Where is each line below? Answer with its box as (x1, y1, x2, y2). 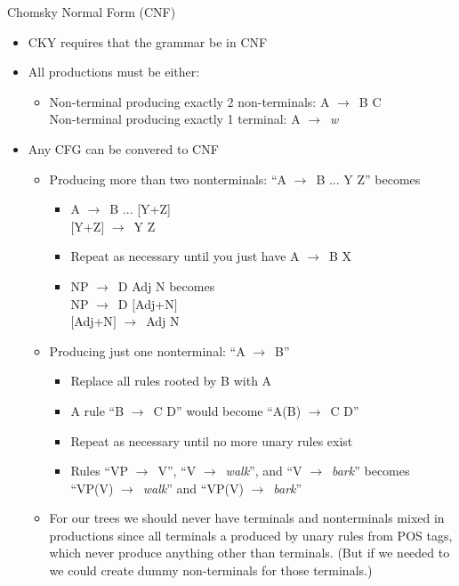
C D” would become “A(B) (153, 401, 302, 419)
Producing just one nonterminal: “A (49, 341, 246, 360)
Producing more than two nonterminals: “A (49, 169, 286, 188)
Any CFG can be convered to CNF (28, 139, 219, 158)
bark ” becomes (331, 461, 410, 480)
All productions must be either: (28, 62, 200, 81)
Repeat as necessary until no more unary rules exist (70, 431, 353, 450)
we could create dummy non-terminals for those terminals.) (49, 561, 373, 580)
